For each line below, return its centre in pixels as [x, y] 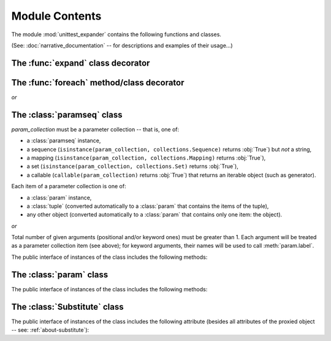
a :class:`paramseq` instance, [64, 140]
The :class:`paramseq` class [67, 114]
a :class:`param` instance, [59, 197]
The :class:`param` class [60, 274]
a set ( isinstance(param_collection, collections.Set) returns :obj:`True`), [132, 166]
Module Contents [56, 16]
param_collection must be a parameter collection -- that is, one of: [95, 129]
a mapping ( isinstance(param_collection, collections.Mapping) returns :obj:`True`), [146, 158]
